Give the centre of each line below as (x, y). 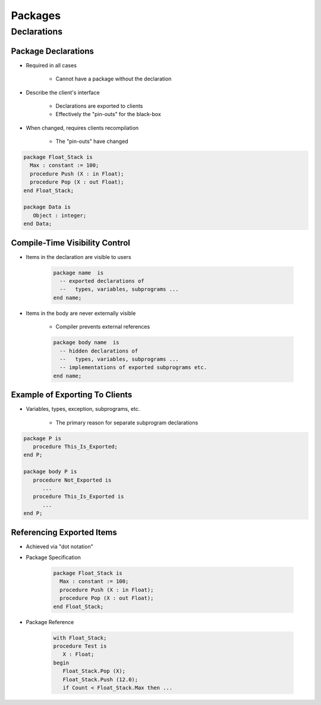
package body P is (50, 472)
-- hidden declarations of (99, 351)
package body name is (86, 343)
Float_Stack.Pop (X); (94, 671)
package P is (43, 438)
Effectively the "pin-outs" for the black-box (108, 114)
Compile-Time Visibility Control (70, 243)
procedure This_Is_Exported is (78, 497)
